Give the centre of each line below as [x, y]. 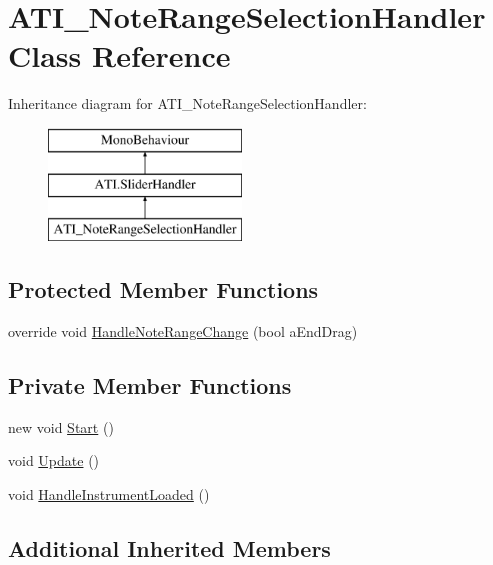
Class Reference [119, 55]
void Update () [54, 460]
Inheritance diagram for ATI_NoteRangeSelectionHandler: [187, 103]
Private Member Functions [150, 385]
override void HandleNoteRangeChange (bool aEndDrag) [183, 331]
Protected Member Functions [163, 289]
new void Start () [61, 426]
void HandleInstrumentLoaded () [109, 494]
